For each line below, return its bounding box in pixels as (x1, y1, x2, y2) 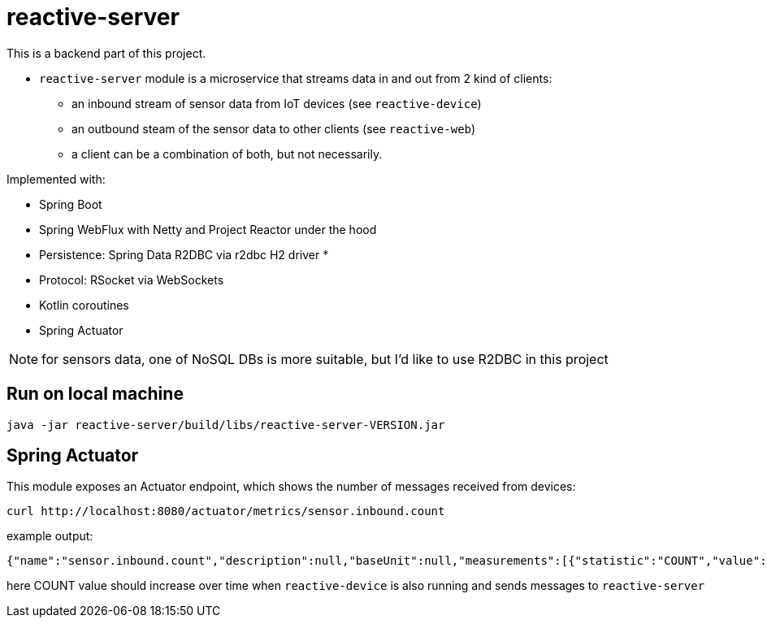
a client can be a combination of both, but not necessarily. (71, 146, 383, 161)
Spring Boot (39, 197, 102, 211)
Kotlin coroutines (39, 297, 129, 312)
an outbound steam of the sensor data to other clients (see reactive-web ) (71, 121, 476, 136)
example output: (6, 529, 93, 544)
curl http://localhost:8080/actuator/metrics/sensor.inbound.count (6, 505, 445, 518)
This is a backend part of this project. (6, 45, 206, 60)
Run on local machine (6, 383, 184, 405)
